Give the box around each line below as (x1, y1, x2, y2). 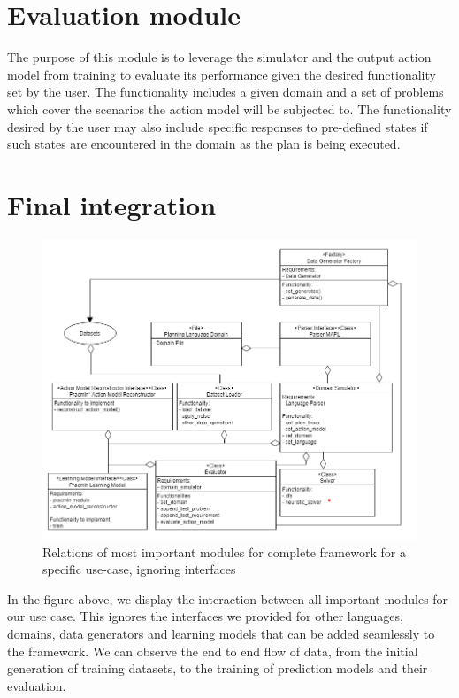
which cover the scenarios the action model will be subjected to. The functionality (7, 99, 452, 118)
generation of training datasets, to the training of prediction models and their (7, 659, 428, 678)
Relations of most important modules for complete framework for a (42, 542, 406, 561)
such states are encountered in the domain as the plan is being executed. (7, 135, 401, 153)
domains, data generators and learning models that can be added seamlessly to (7, 624, 435, 643)
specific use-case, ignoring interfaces (42, 560, 236, 578)
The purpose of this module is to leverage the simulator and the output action (7, 48, 432, 66)
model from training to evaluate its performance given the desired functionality (7, 65, 436, 83)
